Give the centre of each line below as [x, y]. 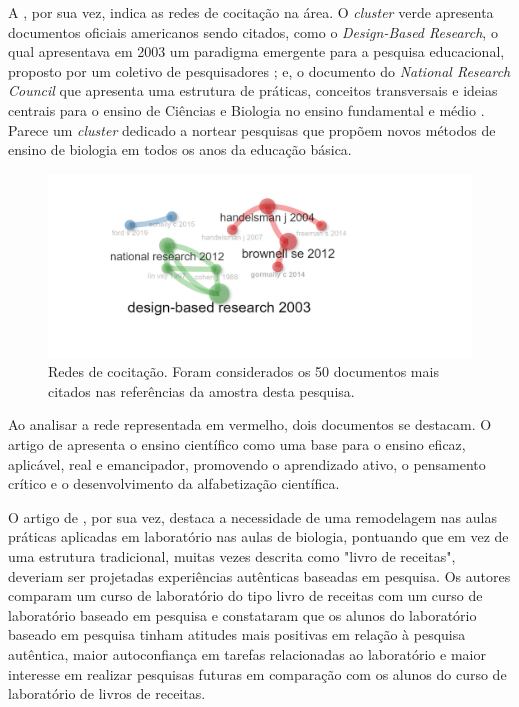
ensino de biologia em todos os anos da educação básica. [180, 149]
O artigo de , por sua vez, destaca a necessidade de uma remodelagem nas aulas [252, 516]
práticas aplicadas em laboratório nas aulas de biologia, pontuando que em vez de [258, 536]
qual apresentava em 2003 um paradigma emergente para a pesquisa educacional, [256, 51]
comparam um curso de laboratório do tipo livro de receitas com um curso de [245, 595]
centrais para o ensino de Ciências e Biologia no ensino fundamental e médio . [246, 109]
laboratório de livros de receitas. [107, 693]
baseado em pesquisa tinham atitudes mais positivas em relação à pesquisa [237, 634]
